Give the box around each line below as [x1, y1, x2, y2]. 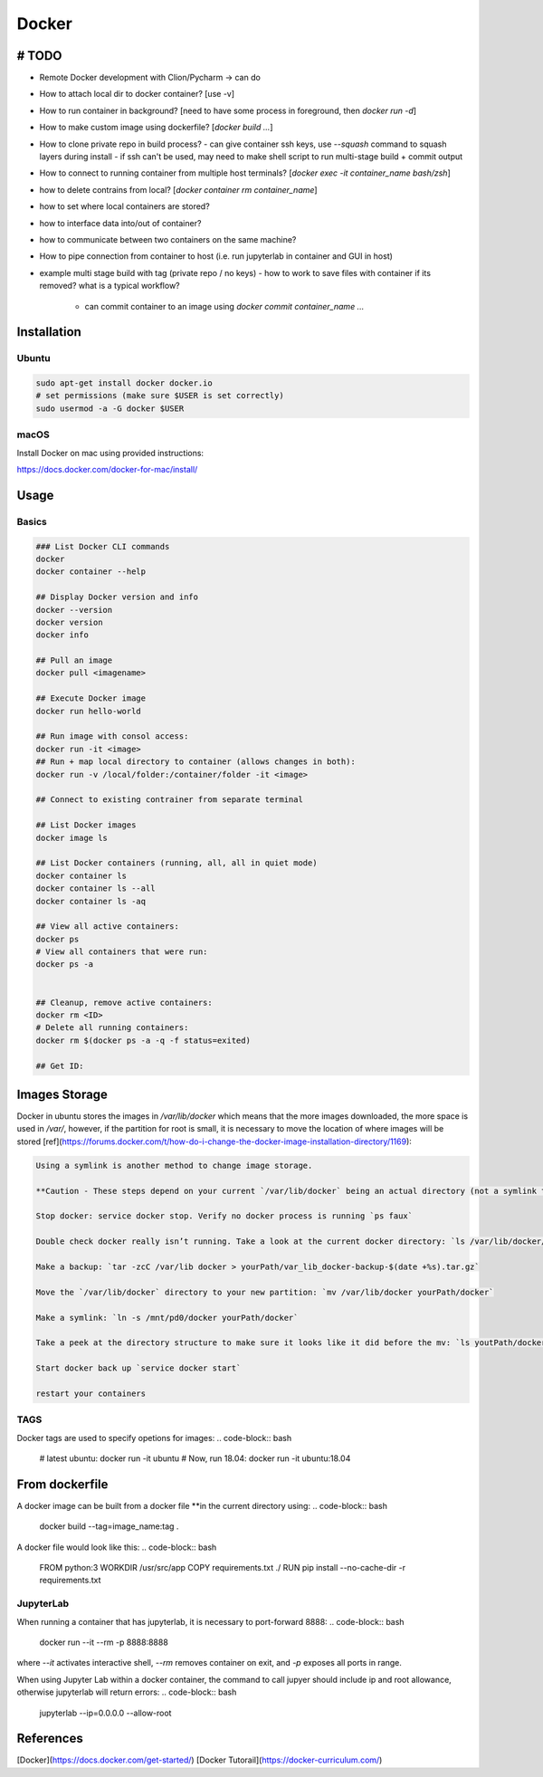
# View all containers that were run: [35, 947, 208, 957]
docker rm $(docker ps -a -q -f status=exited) [35, 1035, 251, 1046]
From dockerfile [16, 1476, 109, 1492]
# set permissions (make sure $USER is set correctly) [35, 390, 284, 401]
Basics [16, 515, 47, 528]
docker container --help [35, 567, 147, 577]
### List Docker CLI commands [35, 541, 170, 551]
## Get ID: [35, 1060, 84, 1071]
